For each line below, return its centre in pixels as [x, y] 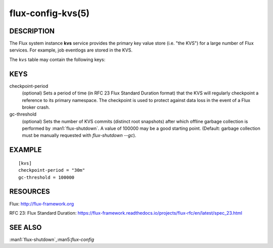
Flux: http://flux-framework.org [42, 204]
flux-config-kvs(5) [50, 13]
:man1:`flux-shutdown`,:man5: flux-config [52, 239]
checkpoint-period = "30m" [52, 170]
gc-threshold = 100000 [47, 177]
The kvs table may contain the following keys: [57, 59]
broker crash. [36, 107]
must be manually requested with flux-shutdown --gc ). [79, 135]
